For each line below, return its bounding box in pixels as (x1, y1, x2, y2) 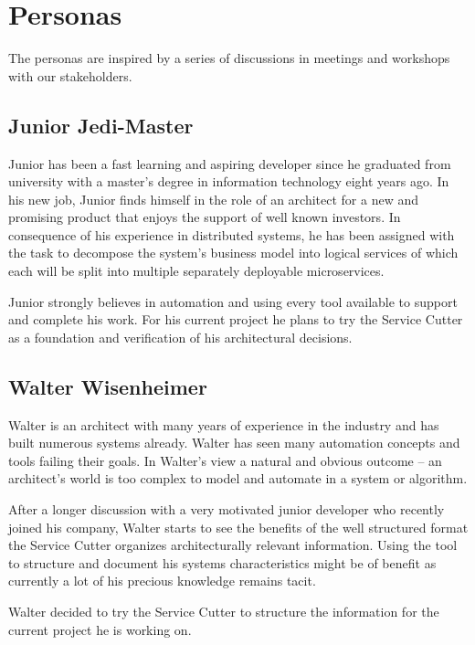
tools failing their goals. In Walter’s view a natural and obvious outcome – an (8, 450, 442, 470)
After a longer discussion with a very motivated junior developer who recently (8, 500, 445, 519)
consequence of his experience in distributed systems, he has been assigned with (8, 225, 455, 244)
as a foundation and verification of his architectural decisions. (8, 327, 353, 346)
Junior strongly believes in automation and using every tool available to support (8, 291, 458, 311)
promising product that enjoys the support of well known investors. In (8, 207, 401, 227)
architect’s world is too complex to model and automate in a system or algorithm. (8, 469, 468, 488)
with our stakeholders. (8, 66, 132, 85)
